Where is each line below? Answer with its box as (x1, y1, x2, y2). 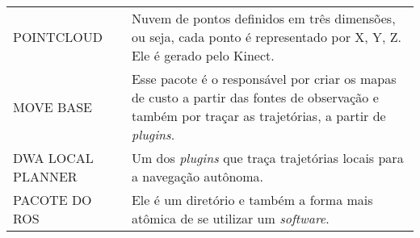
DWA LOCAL (13, 148, 94, 167)
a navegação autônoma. (131, 167, 264, 186)
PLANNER (13, 167, 78, 186)
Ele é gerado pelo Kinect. (131, 46, 275, 65)
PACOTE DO (13, 190, 92, 209)
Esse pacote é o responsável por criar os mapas (131, 69, 397, 88)
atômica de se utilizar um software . (131, 209, 330, 228)
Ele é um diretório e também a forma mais (131, 190, 373, 209)
